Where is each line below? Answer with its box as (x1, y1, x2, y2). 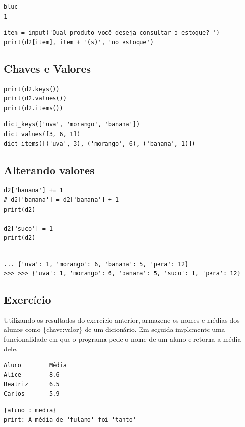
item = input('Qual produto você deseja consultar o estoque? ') (4, 29, 220, 37)
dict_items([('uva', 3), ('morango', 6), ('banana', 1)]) (4, 140, 195, 147)
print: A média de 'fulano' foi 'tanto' (4, 416, 137, 424)
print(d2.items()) (4, 104, 63, 112)
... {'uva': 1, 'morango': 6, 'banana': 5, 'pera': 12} (4, 260, 189, 268)
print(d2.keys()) (4, 85, 60, 93)
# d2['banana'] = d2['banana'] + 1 (4, 196, 119, 203)
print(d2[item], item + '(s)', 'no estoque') (4, 39, 154, 46)
